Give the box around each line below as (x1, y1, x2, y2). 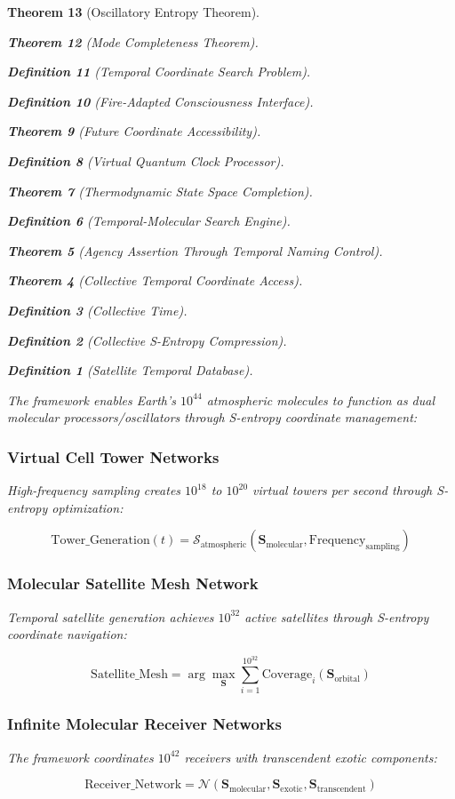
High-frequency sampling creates (7, 481, 181, 499)
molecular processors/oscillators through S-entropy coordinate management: (7, 408, 418, 427)
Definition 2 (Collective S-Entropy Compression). (7, 331, 287, 349)
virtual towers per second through (252, 481, 433, 499)
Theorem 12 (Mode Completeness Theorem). (7, 32, 259, 51)
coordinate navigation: (7, 625, 127, 643)
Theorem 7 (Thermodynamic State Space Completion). (7, 181, 313, 200)
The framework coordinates (7, 747, 154, 766)
